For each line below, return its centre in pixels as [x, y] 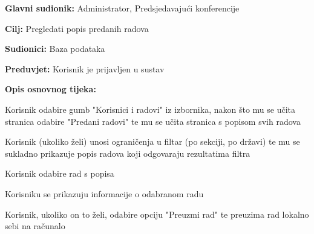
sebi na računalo [35, 226]
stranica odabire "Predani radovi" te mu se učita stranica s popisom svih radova [153, 121]
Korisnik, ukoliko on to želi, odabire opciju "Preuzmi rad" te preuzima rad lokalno [157, 214]
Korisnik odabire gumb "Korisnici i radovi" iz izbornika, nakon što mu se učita [150, 109]
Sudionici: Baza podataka [55, 49]
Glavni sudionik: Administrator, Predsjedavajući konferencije [122, 8]
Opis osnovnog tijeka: [51, 89]
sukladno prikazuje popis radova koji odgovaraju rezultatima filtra [128, 153]
